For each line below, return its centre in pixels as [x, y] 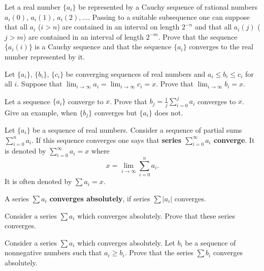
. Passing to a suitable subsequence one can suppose [169, 17]
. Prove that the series [159, 252]
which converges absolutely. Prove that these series [156, 215]
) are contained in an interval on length [118, 27]
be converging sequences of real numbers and [136, 73]
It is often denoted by [38, 181]
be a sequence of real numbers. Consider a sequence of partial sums [137, 130]
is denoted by [25, 151]
